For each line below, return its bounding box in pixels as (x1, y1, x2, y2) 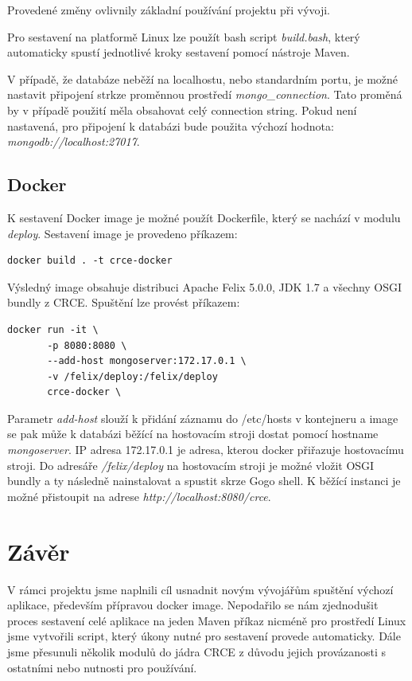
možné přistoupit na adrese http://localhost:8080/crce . (7, 487, 271, 504)
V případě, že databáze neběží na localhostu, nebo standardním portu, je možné (7, 70, 398, 87)
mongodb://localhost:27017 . (7, 133, 140, 150)
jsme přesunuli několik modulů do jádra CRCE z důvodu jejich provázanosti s (7, 643, 387, 659)
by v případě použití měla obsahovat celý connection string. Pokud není (7, 101, 357, 118)
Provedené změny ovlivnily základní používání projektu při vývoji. (7, 2, 330, 18)
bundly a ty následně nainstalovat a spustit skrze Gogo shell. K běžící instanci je (7, 472, 401, 489)
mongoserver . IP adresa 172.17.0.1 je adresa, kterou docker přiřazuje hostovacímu (7, 441, 404, 458)
